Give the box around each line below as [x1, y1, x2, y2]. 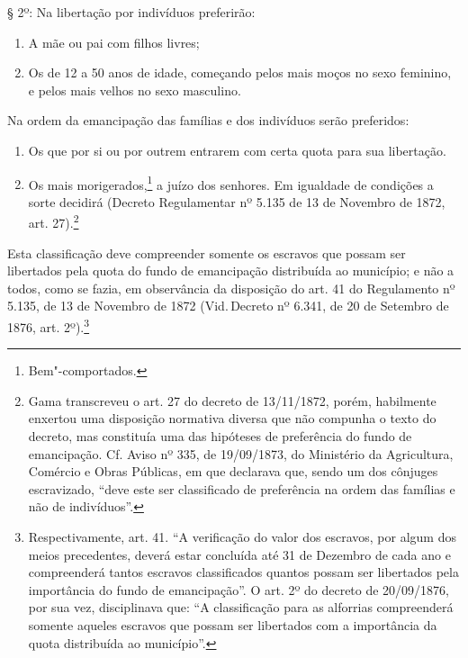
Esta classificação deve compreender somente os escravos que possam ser [7, 243, 406, 262]
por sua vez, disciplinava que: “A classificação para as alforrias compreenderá [28, 598, 454, 617]
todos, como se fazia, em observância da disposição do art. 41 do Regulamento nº [7, 278, 455, 297]
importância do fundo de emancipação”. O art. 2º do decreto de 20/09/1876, [28, 580, 450, 599]
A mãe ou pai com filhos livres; [28, 32, 200, 51]
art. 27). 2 [28, 211, 79, 232]
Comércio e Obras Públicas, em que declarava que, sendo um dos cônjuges [28, 462, 438, 481]
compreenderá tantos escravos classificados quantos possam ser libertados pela [28, 563, 459, 581]
